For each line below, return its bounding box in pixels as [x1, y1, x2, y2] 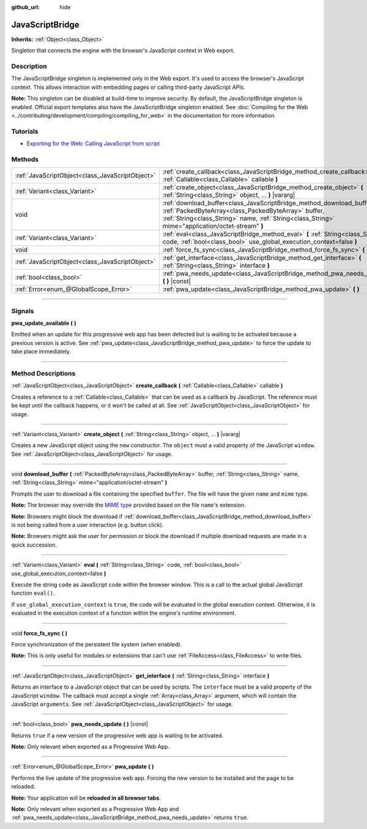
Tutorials [11, 127, 39, 135]
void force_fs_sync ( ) [11, 629, 67, 637]
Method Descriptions [11, 369, 76, 377]
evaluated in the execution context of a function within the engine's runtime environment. [11, 610, 237, 617]
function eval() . [11, 589, 55, 597]
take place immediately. [11, 348, 72, 355]
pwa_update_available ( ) [11, 319, 76, 327]
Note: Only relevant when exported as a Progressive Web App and [11, 806, 179, 813]
